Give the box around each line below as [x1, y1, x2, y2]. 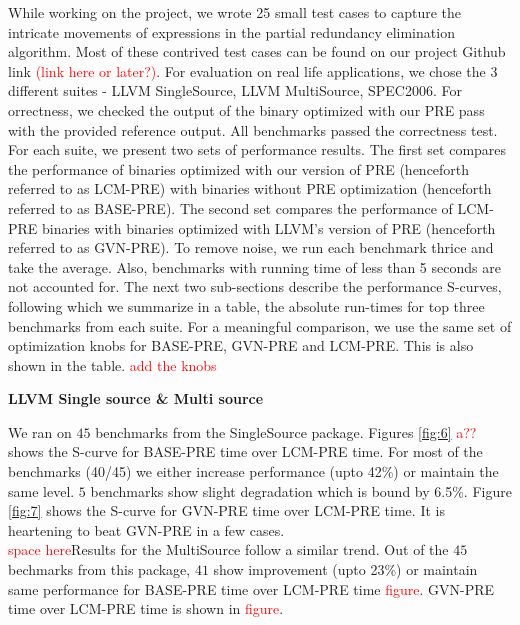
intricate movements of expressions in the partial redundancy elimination [8, 21, 455, 42]
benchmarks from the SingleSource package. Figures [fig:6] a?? [95, 421, 477, 442]
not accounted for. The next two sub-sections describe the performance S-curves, [8, 276, 502, 297]
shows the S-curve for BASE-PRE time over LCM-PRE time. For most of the [8, 441, 483, 462]
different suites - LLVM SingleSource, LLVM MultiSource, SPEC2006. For [8, 80, 462, 101]
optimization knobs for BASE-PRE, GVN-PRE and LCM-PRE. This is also [8, 335, 474, 356]
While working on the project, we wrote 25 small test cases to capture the [8, 2, 462, 22]
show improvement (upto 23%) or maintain [213, 559, 478, 580]
